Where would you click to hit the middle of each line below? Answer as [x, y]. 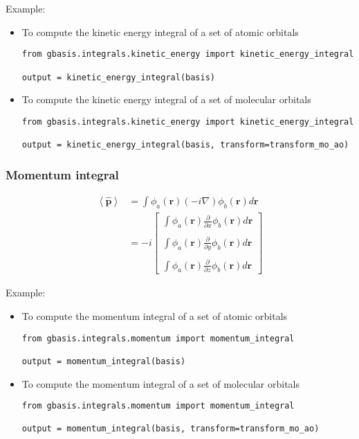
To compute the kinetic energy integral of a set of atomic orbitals [160, 32]
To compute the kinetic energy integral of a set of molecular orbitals [166, 99]
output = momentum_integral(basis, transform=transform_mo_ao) [171, 429]
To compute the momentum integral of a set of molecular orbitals [160, 383]
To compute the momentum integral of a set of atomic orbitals [155, 316]
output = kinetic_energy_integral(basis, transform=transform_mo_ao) [185, 145]
